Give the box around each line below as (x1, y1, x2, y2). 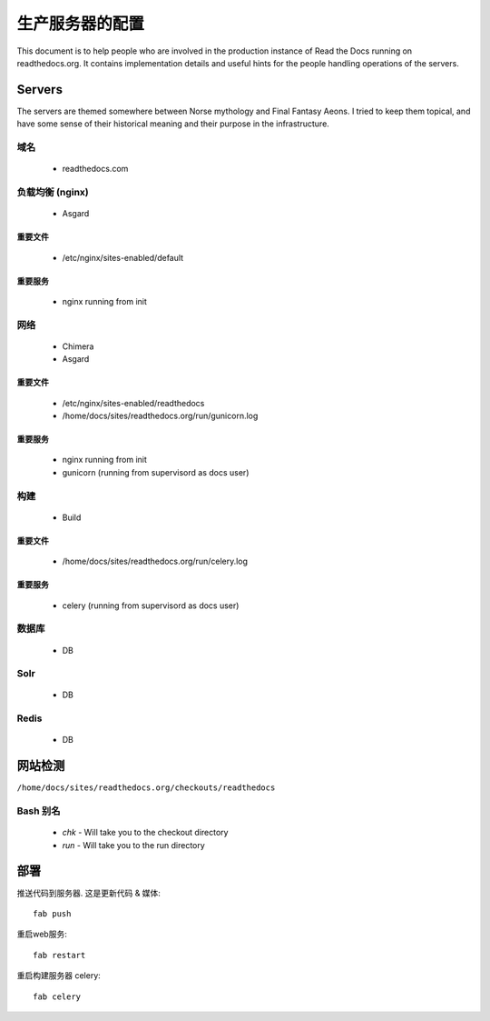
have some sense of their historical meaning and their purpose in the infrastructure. (16, 118, 330, 129)
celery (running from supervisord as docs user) (62, 600, 240, 611)
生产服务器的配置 (16, 14, 145, 34)
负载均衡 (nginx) (16, 185, 90, 198)
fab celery (33, 991, 82, 1002)
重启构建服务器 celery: (16, 970, 102, 981)
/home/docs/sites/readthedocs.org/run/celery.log (62, 556, 249, 567)
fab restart (33, 950, 86, 960)
